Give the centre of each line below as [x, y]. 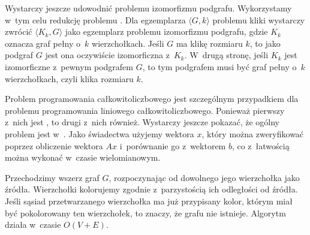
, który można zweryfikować [253, 133]
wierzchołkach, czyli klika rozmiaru [69, 78]
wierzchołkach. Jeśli [128, 43]
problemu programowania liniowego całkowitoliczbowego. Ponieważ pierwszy [145, 110]
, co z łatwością [261, 145]
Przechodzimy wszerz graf [52, 177]
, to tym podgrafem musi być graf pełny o [219, 66]
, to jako [265, 43]
